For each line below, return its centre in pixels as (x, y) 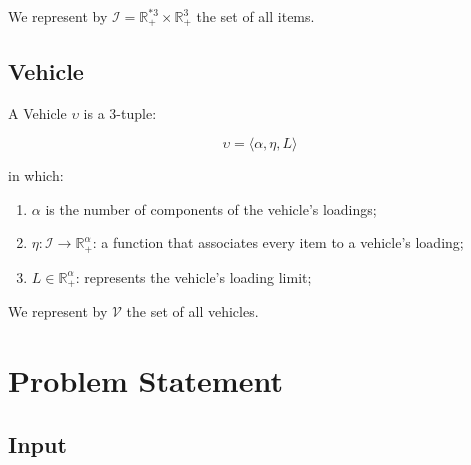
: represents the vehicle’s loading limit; (193, 276)
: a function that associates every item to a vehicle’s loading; (278, 242)
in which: (36, 175)
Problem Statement (145, 380)
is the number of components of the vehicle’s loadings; (211, 208)
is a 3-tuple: (120, 112)
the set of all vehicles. (192, 311)
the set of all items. (255, 16)
